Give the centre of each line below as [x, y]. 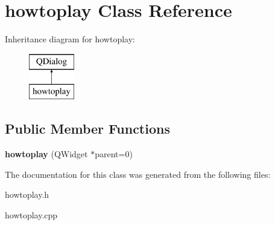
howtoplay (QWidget [46, 154]
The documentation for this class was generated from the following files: [138, 174]
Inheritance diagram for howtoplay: [70, 39]
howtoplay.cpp [31, 214]
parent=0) [114, 154]
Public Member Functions [87, 129]
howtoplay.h [27, 194]
